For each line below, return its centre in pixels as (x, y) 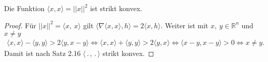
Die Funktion (24, 8)
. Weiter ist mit (185, 25)
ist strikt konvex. (116, 8)
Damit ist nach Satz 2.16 (42, 53)
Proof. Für (20, 25)
